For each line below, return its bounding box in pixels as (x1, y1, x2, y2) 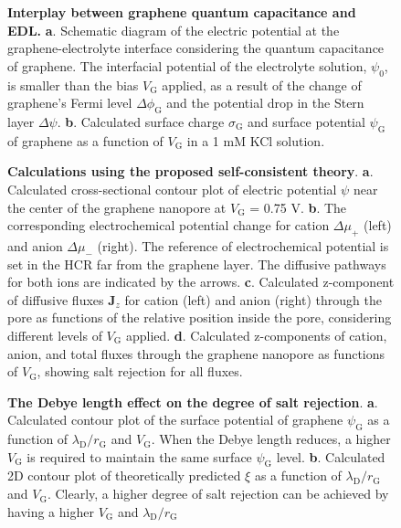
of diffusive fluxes (7, 290, 104, 309)
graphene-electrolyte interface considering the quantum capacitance (7, 38, 385, 58)
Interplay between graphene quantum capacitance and (7, 3, 356, 21)
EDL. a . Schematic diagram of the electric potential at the (7, 20, 340, 39)
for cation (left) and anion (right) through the (124, 290, 382, 309)
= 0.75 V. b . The (249, 197, 347, 216)
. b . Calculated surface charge (57, 111, 225, 131)
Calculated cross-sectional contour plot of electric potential (7, 179, 337, 198)
